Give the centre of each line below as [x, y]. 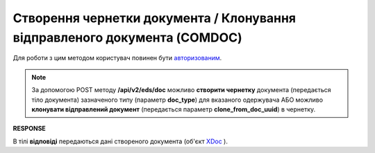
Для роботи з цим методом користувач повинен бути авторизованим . [117, 58]
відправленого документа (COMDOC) [127, 37]
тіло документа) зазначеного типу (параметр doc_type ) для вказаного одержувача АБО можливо [177, 100]
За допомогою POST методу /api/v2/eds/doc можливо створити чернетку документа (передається [181, 90]
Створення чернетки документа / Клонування [155, 18]
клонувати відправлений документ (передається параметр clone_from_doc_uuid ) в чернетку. [174, 109]
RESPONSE [30, 129]
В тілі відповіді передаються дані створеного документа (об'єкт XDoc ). [120, 141]
